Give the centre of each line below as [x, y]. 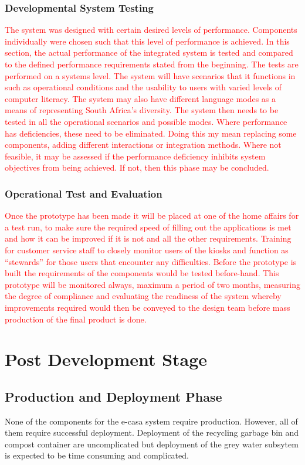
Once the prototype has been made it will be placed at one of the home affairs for [152, 215]
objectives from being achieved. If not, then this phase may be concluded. [137, 167]
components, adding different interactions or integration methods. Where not [143, 145]
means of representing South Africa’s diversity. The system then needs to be [142, 110]
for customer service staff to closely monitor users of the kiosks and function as [147, 250]
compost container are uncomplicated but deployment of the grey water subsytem [152, 444]
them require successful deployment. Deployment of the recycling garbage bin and [152, 432]
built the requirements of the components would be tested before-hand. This [142, 273]
